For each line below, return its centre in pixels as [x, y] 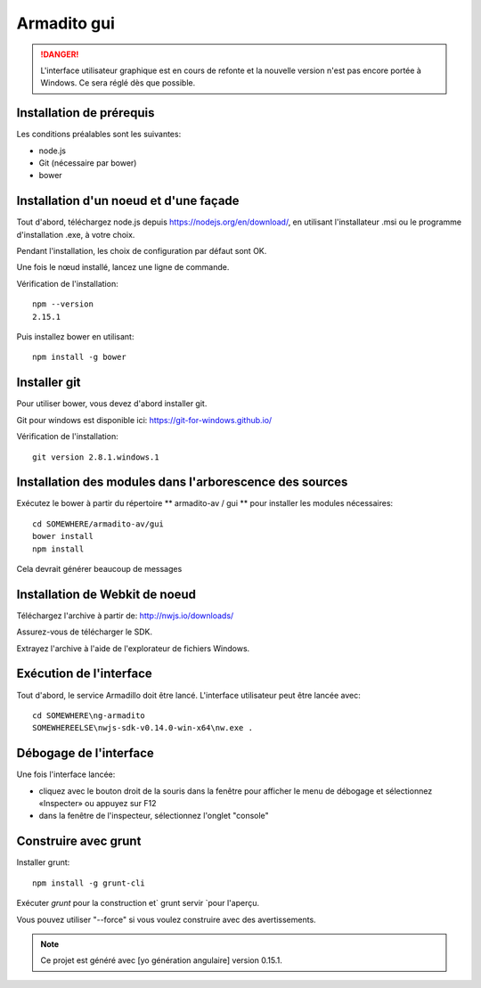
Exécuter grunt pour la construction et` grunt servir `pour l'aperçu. [138, 903]
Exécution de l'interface [85, 674]
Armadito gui [66, 23]
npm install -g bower [79, 357]
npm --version [63, 304]
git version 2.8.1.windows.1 [96, 457]
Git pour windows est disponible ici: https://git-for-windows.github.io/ [144, 420]
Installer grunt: [43, 862]
